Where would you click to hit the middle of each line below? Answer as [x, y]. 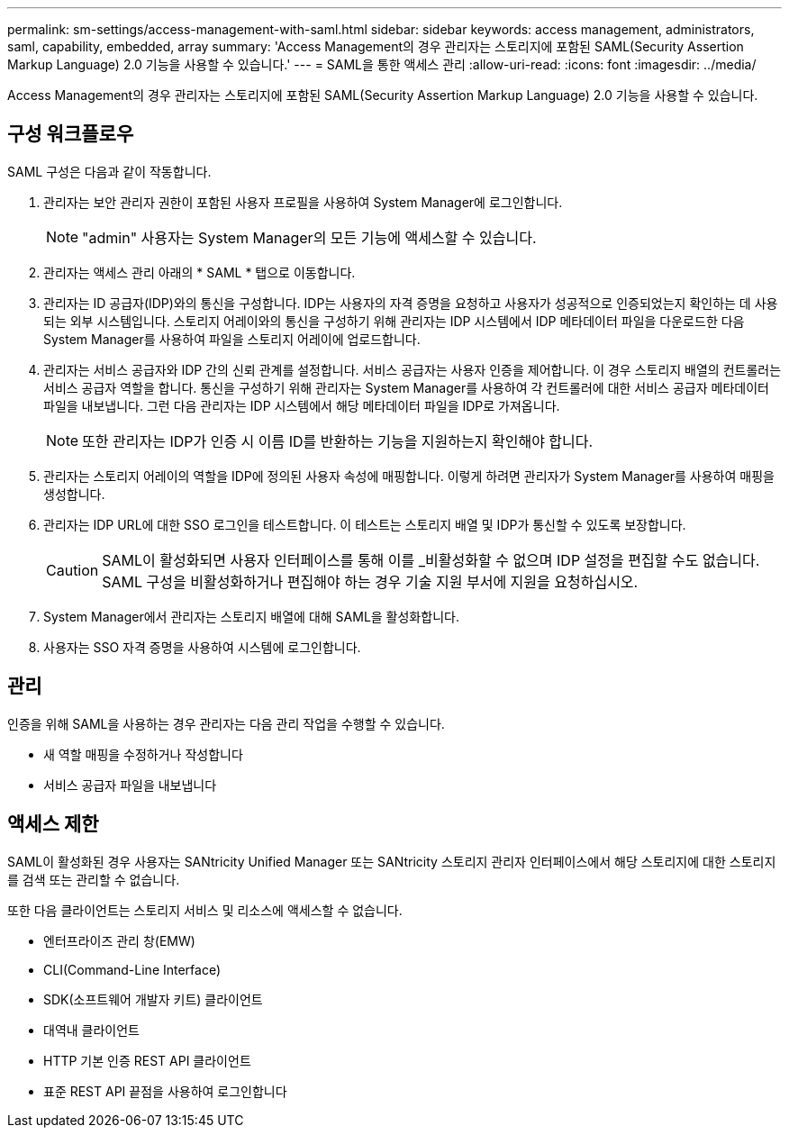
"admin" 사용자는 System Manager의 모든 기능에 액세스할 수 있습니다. [309, 237]
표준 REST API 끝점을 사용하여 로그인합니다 [165, 1091]
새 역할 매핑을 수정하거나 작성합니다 [143, 754]
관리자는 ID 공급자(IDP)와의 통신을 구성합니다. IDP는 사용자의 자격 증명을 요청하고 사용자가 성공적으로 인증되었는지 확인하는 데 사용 [411, 303]
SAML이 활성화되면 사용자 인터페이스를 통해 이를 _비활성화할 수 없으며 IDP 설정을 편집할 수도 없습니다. [431, 560]
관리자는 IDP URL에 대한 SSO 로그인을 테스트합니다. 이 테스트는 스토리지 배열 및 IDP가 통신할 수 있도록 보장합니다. [365, 524]
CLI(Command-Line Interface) [132, 969]
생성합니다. [74, 494]
